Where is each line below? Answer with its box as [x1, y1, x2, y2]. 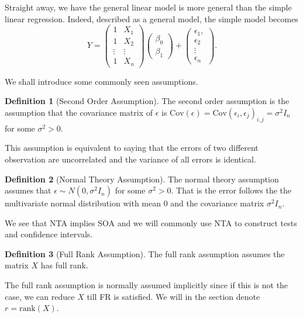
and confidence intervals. [5, 228, 93, 240]
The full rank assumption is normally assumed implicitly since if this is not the [5, 279, 288, 291]
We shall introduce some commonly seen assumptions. [5, 75, 198, 87]
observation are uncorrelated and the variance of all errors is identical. [5, 153, 256, 165]
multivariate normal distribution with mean [5, 197, 161, 209]
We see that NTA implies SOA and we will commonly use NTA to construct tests [5, 216, 297, 229]
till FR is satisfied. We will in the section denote [87, 290, 260, 302]
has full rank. [40, 259, 88, 271]
